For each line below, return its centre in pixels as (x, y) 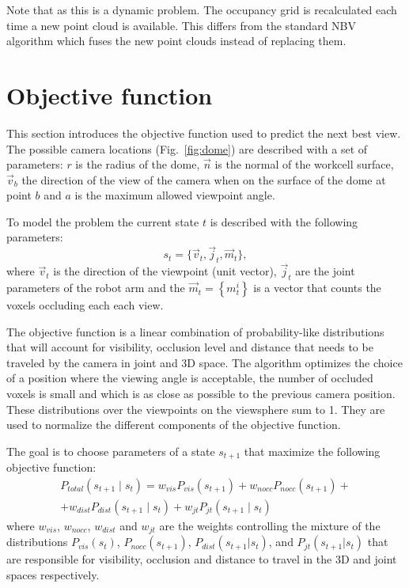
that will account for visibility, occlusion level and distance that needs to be (190, 347)
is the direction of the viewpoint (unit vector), (165, 271)
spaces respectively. (53, 575)
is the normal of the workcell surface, (304, 164)
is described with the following (284, 221)
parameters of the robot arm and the (96, 288)
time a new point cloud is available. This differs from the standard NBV (181, 25)
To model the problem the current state (103, 221)
